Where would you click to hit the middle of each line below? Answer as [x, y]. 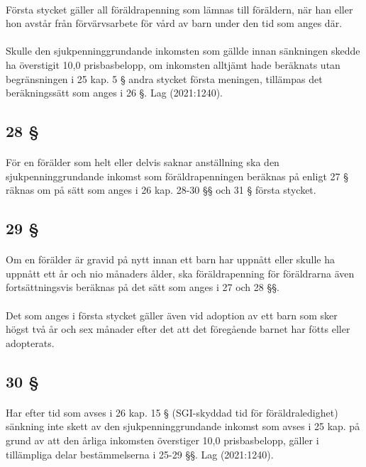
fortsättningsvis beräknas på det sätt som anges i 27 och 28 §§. [143, 287]
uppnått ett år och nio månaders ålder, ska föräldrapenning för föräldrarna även [180, 273]
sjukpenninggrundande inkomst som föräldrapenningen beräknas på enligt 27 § [177, 176]
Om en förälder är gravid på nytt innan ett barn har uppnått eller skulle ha [170, 259]
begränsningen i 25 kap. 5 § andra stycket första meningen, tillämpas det [164, 78]
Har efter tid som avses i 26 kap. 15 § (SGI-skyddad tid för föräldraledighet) [172, 412]
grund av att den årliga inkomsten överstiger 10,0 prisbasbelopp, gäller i [162, 440]
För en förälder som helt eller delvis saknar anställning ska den [143, 162]
